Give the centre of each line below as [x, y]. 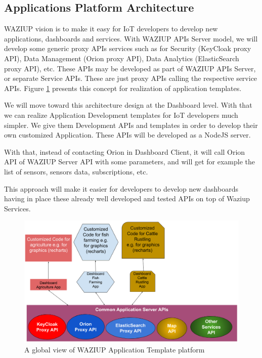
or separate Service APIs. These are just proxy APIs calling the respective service [131, 78]
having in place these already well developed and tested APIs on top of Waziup [127, 198]
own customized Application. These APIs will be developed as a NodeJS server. [127, 135]
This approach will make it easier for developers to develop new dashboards [121, 188]
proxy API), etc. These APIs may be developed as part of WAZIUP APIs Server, [130, 68]
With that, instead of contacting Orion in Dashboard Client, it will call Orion [125, 151]
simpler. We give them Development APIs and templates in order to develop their [131, 125]
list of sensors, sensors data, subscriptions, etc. [76, 171]
